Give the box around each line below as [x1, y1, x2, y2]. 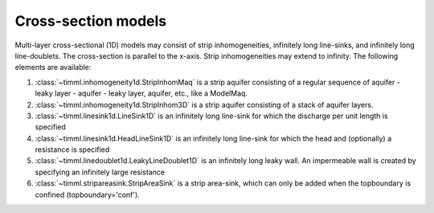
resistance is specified [35, 145, 110, 154]
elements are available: [14, 63, 92, 72]
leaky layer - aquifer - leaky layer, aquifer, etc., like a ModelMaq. [35, 88, 248, 98]
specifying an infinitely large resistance [35, 167, 165, 177]
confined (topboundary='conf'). [35, 190, 140, 199]
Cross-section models [14, 12, 167, 30]
